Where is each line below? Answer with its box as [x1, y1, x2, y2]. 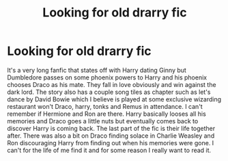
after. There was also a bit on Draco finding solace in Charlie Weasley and [7, 132, 215, 140]
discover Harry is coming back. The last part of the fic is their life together [7, 124, 216, 132]
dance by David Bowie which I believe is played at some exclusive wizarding [7, 95, 222, 103]
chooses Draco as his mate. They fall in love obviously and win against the [7, 80, 216, 88]
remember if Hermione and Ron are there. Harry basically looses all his [7, 110, 206, 118]
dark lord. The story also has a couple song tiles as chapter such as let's [7, 88, 211, 96]
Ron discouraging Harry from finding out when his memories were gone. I [7, 138, 214, 147]
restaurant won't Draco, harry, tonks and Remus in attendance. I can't [7, 102, 203, 110]
